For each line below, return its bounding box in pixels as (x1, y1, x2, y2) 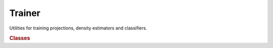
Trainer (9, 7, 40, 18)
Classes (9, 35, 30, 42)
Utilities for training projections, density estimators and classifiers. (9, 25, 148, 31)
